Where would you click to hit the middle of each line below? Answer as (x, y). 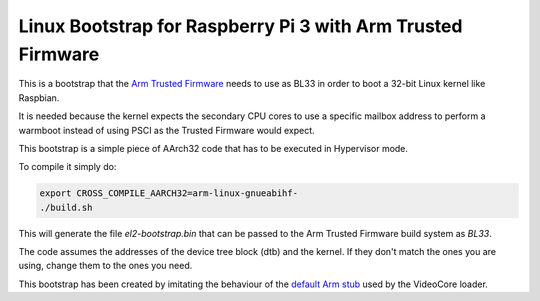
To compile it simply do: (67, 167)
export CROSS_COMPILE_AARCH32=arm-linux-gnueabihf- (169, 193)
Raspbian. (39, 97)
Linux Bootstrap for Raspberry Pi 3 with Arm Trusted (240, 26)
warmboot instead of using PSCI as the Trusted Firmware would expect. (166, 130)
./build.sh (66, 207)
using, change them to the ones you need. (105, 266)
